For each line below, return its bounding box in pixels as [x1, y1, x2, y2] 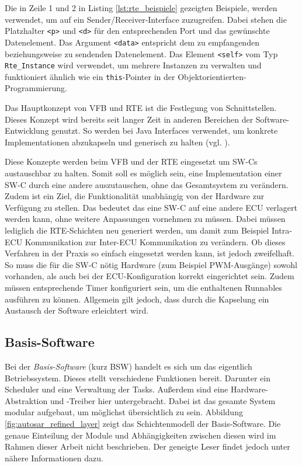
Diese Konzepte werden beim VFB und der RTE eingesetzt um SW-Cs [5, 155, 258, 168]
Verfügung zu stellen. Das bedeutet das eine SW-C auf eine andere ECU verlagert [5, 201, 297, 213]
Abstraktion [5, 394, 48, 406]
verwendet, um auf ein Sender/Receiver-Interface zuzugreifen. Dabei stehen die [5, 13, 287, 25]
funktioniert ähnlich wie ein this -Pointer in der [5, 70, 175, 82]
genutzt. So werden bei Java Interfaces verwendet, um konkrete [51, 124, 278, 137]
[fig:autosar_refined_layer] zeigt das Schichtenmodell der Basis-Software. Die [5, 417, 281, 429]
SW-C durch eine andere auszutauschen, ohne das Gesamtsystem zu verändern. [5, 178, 289, 190]
